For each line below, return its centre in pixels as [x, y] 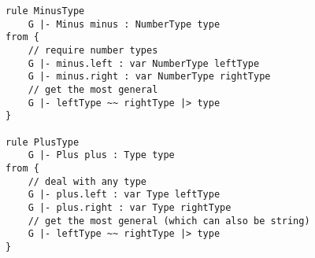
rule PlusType [43, 142]
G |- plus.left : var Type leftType [124, 195]
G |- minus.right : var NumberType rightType [149, 77]
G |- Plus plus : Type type [101, 155]
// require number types [93, 50]
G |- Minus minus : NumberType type [124, 24]
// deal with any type [87, 181]
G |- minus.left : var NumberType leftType [144, 63]
